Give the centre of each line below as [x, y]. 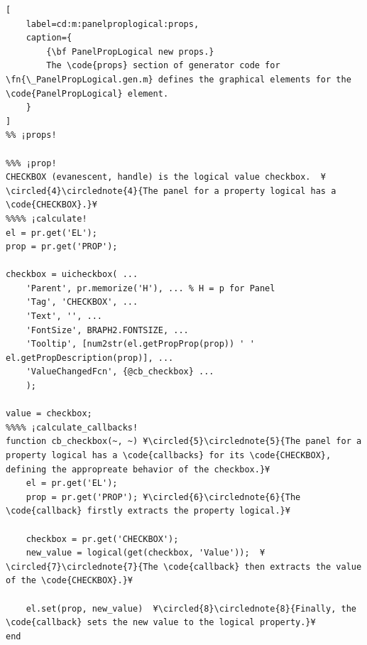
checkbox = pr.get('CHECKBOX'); [102, 539]
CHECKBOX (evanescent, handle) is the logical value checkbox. [158, 177]
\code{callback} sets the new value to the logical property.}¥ [161, 623]
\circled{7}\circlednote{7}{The [82, 567]
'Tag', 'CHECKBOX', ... [82, 302]
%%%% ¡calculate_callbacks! [72, 427]
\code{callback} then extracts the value [262, 567]
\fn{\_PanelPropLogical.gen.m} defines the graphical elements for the [179, 79]
